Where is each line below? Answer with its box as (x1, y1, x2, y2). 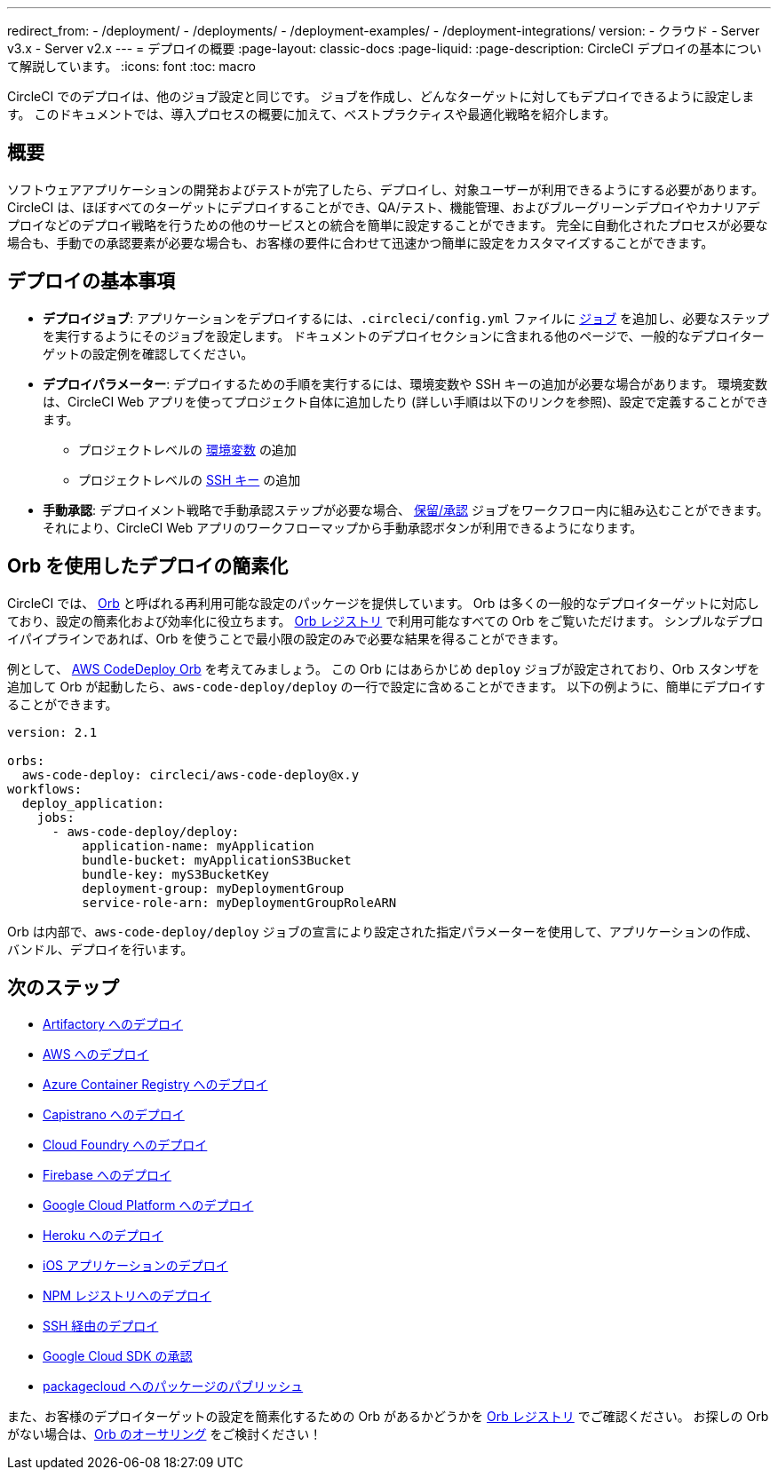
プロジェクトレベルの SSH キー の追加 (78, 471, 301, 487)
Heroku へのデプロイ (43, 1228, 163, 1244)
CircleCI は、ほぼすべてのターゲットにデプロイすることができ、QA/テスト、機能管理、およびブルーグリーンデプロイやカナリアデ (7, 199, 760, 215)
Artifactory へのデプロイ (43, 1016, 184, 1032)
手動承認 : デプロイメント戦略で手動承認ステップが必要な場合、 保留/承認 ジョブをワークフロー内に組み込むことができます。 (43, 502, 769, 517)
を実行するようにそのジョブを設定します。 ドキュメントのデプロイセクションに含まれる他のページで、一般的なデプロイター (43, 328, 765, 344)
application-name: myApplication (82, 838, 314, 853)
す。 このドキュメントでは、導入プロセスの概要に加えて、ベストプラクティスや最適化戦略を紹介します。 (7, 107, 616, 122)
